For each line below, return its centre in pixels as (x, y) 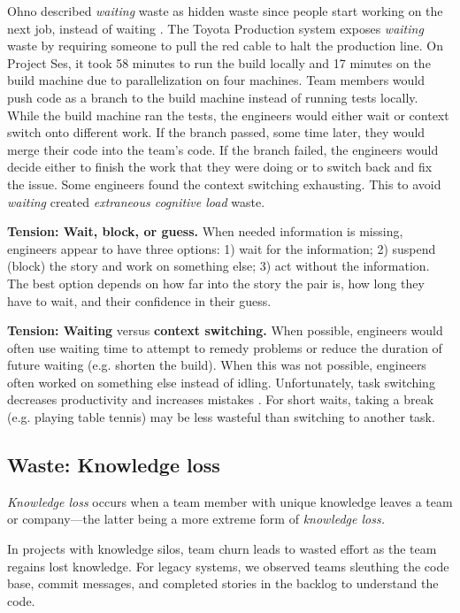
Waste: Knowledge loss (114, 465)
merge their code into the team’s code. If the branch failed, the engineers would (223, 149)
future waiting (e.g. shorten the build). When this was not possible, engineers (217, 365)
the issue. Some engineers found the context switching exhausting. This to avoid (224, 184)
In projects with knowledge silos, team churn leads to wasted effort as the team (222, 549)
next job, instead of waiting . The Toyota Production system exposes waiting (215, 28)
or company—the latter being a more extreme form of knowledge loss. (196, 519)
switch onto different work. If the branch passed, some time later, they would (216, 132)
